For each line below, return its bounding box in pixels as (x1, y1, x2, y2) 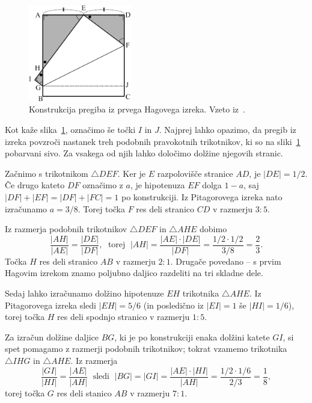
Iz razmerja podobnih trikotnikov (5, 223, 127, 235)
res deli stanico (57, 386, 112, 399)
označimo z (82, 179, 123, 191)
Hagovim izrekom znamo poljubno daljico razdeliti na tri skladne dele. (5, 266, 263, 279)
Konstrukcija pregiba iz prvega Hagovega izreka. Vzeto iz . (29, 103, 245, 115)
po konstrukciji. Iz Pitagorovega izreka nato (121, 190, 283, 203)
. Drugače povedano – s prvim (170, 254, 281, 267)
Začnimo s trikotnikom (5, 167, 88, 179)
